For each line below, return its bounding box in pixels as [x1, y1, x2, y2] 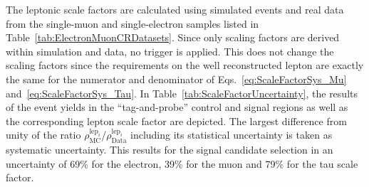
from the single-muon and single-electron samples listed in [6, 16, 259, 31]
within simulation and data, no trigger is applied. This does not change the [6, 43, 334, 58]
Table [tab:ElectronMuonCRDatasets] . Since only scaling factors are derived [6, 30, 340, 45]
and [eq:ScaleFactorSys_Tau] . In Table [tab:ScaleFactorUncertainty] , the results [6, 85, 358, 100]
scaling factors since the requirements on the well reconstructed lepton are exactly [6, 58, 364, 73]
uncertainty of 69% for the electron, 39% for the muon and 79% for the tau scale [6, 156, 358, 171]
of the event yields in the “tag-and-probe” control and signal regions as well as [6, 100, 348, 114]
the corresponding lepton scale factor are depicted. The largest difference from [6, 113, 347, 128]
